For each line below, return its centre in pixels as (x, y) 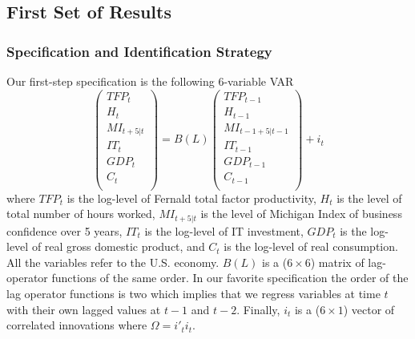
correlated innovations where (77, 325)
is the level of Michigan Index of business (301, 214)
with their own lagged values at (84, 309)
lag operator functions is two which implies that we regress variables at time (193, 294)
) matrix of (337, 262)
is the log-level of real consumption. (311, 246)
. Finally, (258, 309)
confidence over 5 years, (64, 230)
